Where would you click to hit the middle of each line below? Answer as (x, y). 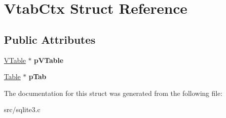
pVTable (49, 60)
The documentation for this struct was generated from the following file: (113, 93)
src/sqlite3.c (22, 109)
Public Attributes (50, 39)
